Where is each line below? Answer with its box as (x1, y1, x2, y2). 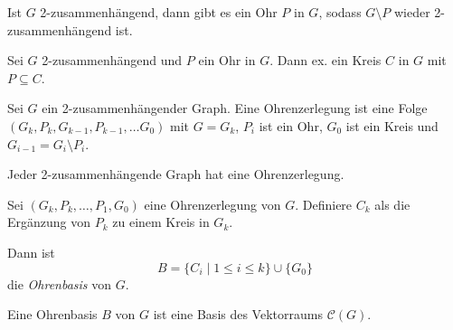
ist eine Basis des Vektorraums (153, 305, 323, 324)
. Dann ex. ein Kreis (269, 51, 382, 70)
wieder (394, 3, 430, 21)
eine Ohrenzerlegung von (144, 194, 281, 213)
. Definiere (295, 194, 353, 213)
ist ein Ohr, (259, 116, 323, 135)
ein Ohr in (198, 51, 256, 70)
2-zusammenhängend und (42, 51, 183, 70)
